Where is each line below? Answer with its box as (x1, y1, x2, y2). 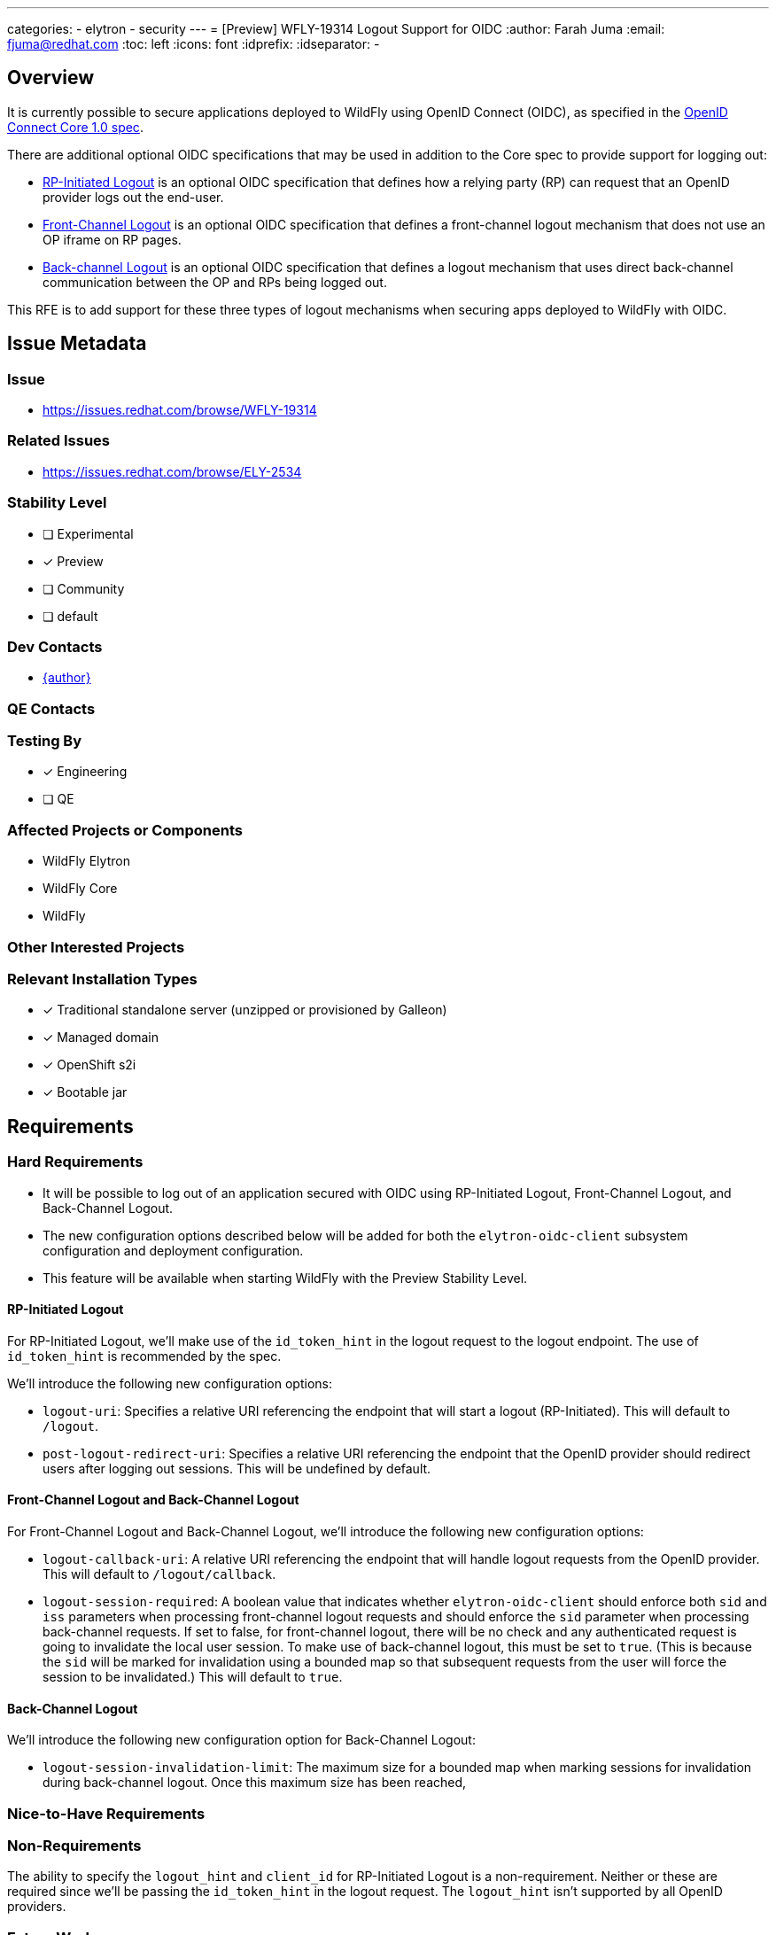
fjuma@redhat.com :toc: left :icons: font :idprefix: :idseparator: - (7, 36, 380, 51)
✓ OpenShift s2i (43, 1057, 136, 1073)
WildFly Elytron (43, 853, 130, 869)
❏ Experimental (43, 525, 134, 541)
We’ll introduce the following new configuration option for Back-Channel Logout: (7, 1732, 476, 1748)
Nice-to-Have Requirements (7, 1804, 206, 1822)
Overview (7, 66, 95, 89)
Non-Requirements (7, 1836, 142, 1854)
